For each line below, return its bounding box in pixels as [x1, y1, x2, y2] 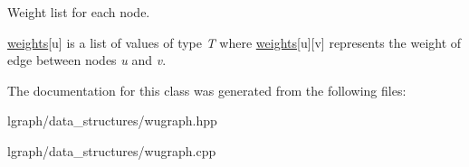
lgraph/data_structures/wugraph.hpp [7, 111, 217, 130]
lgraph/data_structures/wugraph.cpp [7, 141, 216, 160]
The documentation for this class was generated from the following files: [7, 80, 407, 99]
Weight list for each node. [7, 3, 150, 21]
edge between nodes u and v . [7, 51, 167, 70]
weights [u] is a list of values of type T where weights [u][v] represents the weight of [7, 32, 462, 51]
